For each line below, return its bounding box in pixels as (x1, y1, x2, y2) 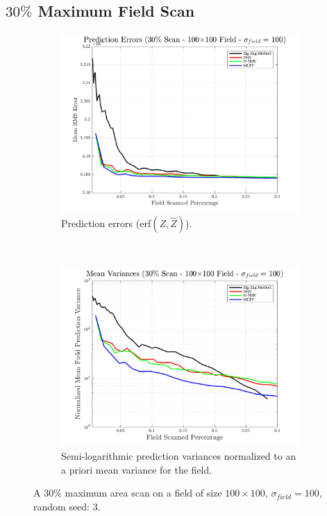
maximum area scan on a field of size (65, 485, 222, 500)
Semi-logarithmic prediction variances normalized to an (61, 449, 296, 463)
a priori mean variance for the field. (61, 462, 212, 476)
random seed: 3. (33, 499, 101, 514)
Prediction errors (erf (61, 216, 151, 231)
